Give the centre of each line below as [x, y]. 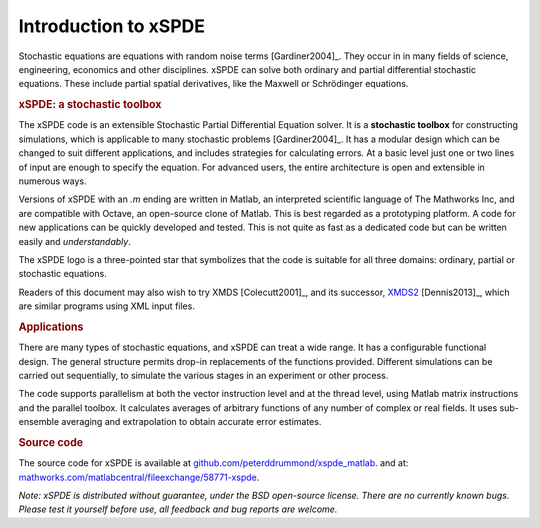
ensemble [39, 422]
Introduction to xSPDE [111, 26]
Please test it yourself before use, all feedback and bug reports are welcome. [178, 509]
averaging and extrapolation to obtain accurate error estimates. [191, 422]
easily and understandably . [75, 241]
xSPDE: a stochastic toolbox [90, 105]
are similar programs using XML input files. [106, 306]
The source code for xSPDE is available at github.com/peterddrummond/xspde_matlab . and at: [213, 463]
